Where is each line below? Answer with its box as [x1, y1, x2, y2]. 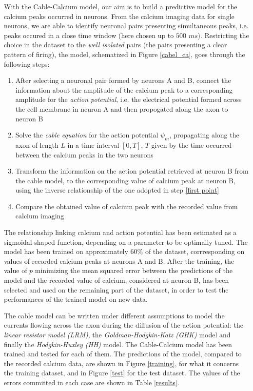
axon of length [15, 139, 58, 150]
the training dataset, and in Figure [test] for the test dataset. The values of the [4, 368, 240, 378]
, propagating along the [169, 130, 239, 140]
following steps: [4, 59, 50, 69]
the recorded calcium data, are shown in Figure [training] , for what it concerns [4, 358, 239, 368]
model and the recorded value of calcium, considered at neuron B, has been [4, 275, 229, 285]
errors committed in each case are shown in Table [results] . [4, 377, 179, 387]
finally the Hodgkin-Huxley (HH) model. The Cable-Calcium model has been [4, 339, 232, 349]
